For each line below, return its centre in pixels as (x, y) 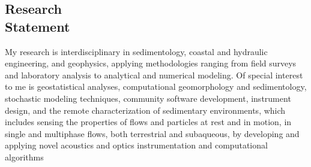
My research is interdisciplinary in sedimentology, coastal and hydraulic (136, 51)
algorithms (24, 157)
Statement (38, 26)
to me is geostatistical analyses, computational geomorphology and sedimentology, (156, 86)
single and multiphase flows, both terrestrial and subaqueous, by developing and (152, 133)
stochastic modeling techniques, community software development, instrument (148, 98)
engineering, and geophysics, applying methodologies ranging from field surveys (151, 63)
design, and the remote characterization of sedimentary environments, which (145, 110)
